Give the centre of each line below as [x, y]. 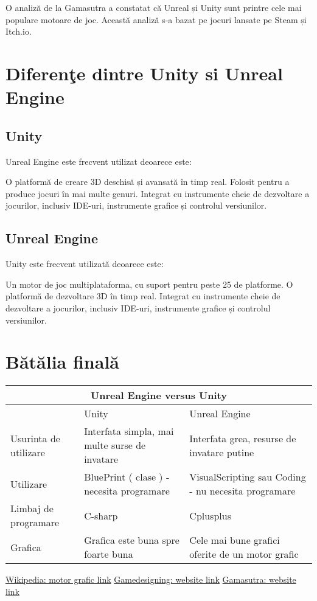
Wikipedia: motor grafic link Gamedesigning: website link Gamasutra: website [151, 579]
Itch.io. [19, 31]
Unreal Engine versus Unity [159, 395]
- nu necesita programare [242, 491]
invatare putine [222, 452]
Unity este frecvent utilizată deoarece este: [85, 264]
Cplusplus [210, 515]
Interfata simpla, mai [129, 431]
